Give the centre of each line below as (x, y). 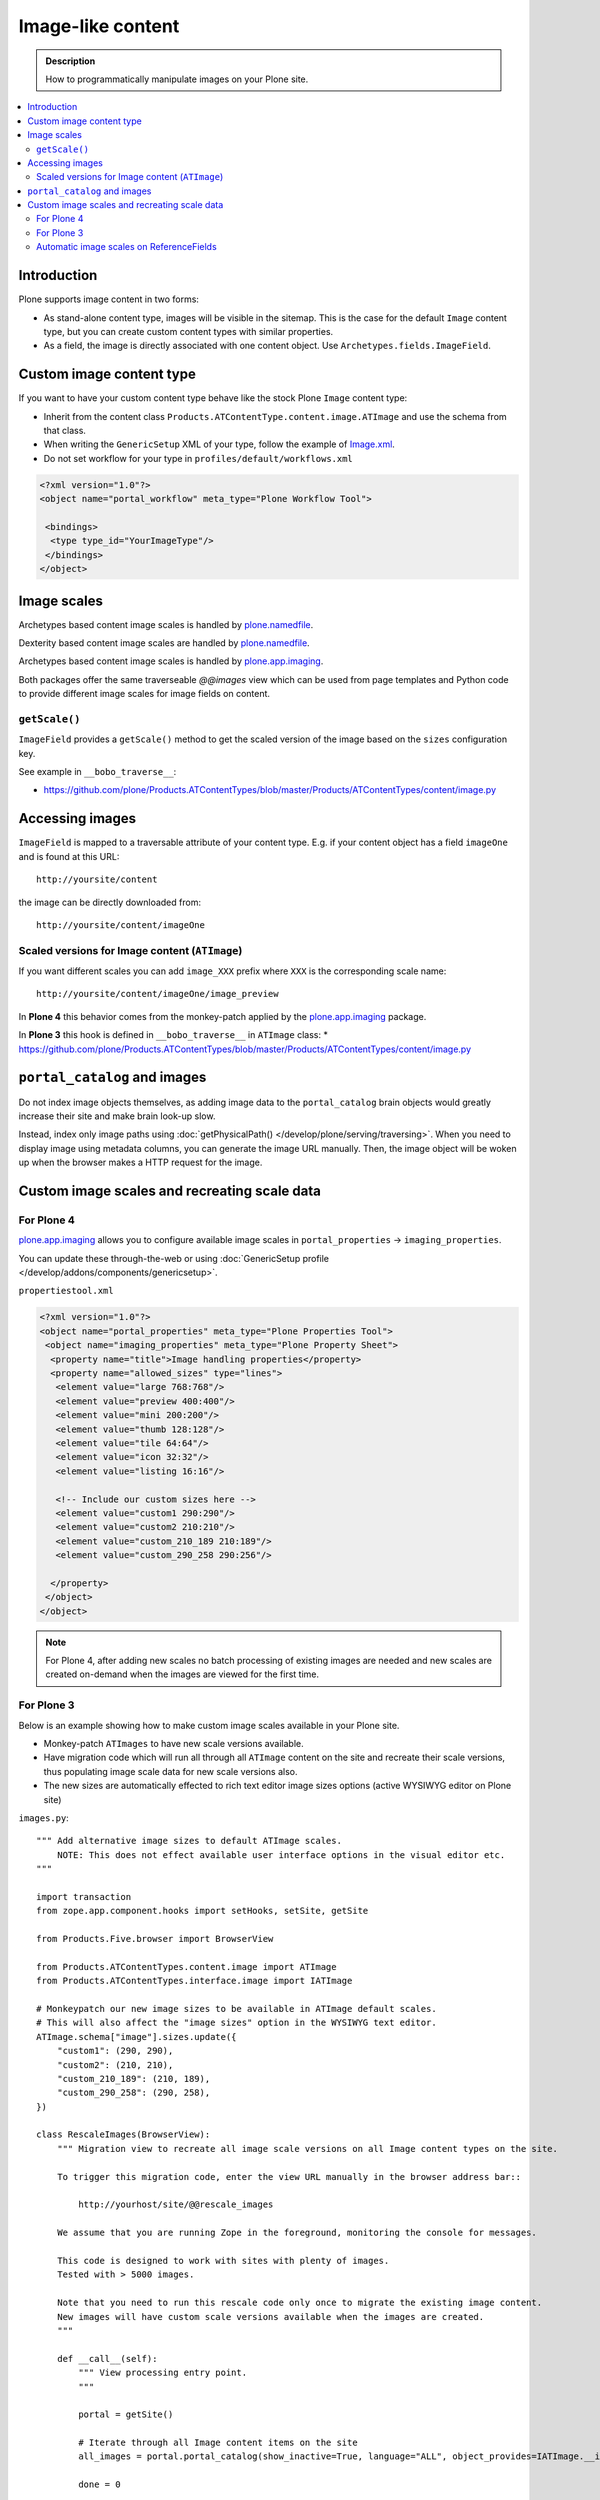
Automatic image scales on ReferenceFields (126, 247)
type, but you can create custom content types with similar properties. (188, 331)
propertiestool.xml (66, 1291)
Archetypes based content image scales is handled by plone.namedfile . (166, 624)
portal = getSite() (126, 2414)
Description (70, 61)
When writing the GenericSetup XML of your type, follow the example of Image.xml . (219, 444)
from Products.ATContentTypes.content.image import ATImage (186, 1966)
